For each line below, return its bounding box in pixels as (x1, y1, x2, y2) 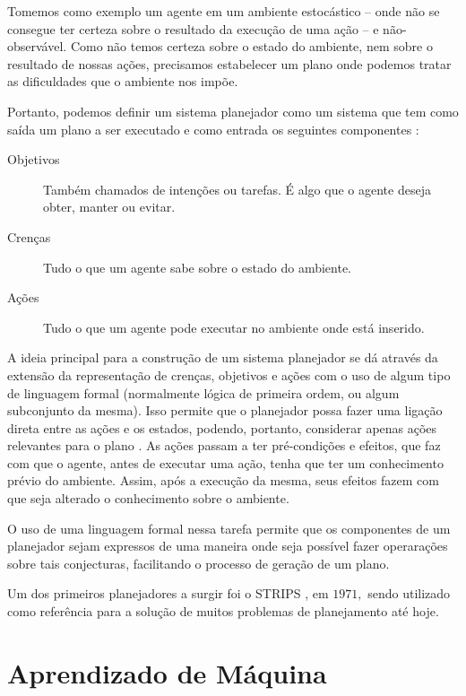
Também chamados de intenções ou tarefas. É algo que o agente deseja (43, 179, 431, 198)
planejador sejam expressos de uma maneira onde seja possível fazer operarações (7, 536, 448, 555)
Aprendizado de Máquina (7, 654, 327, 691)
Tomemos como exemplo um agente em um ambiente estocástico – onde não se (7, 2, 440, 20)
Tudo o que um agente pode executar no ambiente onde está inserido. (43, 318, 425, 336)
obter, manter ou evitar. (43, 197, 176, 216)
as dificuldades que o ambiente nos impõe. (7, 72, 238, 91)
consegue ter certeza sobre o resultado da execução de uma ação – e (7, 19, 379, 38)
